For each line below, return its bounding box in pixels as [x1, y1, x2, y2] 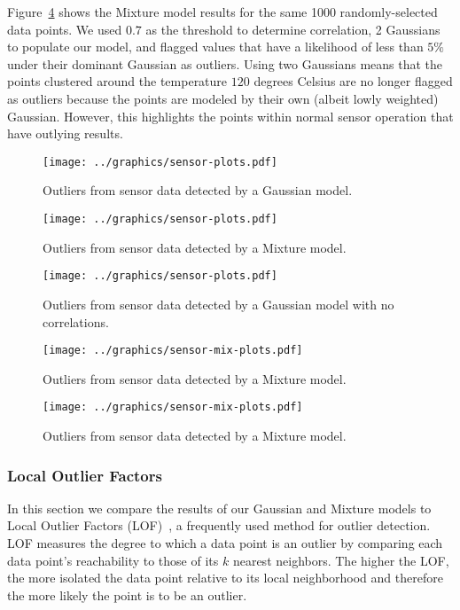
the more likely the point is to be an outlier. [7, 585, 247, 604]
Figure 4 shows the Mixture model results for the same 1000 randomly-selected [7, 3, 438, 20]
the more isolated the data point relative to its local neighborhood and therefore [7, 568, 443, 587]
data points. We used [7, 20, 122, 38]
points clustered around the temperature [7, 72, 228, 90]
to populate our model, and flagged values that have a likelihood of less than [7, 37, 424, 56]
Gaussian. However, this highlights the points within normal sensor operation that [7, 106, 454, 125]
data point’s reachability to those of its [7, 551, 219, 569]
